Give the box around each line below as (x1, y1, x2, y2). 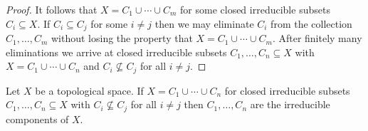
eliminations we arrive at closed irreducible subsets (6, 44, 227, 59)
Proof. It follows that (6, 2, 98, 16)
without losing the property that (51, 31, 193, 46)
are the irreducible (250, 97, 330, 112)
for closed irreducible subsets (224, 83, 350, 98)
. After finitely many (272, 31, 362, 46)
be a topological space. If (35, 83, 144, 98)
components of (6, 111, 69, 126)
